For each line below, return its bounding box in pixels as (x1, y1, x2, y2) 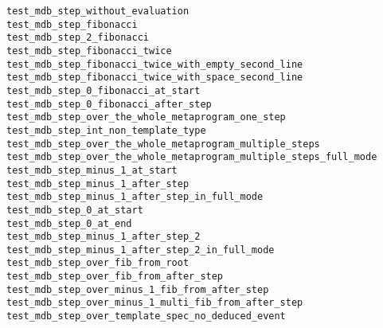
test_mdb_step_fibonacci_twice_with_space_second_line (6, 72, 303, 84)
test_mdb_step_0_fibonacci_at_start (6, 84, 201, 96)
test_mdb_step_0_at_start (6, 204, 143, 216)
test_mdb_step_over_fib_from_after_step (6, 271, 224, 283)
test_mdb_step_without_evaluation (6, 6, 190, 17)
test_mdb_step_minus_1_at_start (6, 164, 178, 176)
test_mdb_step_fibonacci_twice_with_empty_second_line (6, 58, 303, 70)
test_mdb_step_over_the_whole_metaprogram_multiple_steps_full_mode (6, 151, 377, 163)
